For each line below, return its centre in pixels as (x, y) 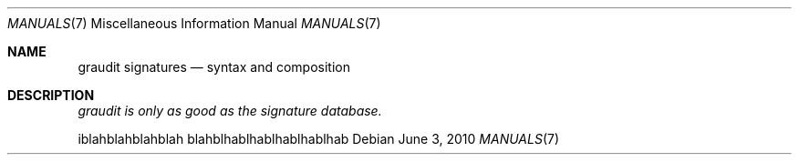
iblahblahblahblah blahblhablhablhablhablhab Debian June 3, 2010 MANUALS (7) (319, 139)
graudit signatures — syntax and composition (214, 67)
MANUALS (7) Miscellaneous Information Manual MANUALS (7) (194, 23)
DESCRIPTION (51, 95)
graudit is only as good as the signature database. (230, 111)
